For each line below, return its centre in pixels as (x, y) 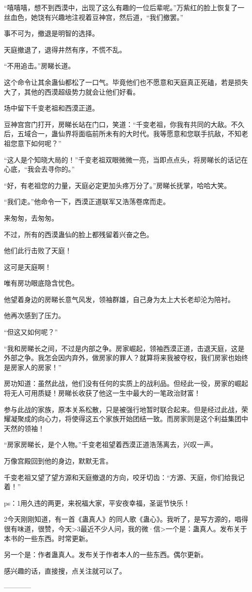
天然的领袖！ (24, 428)
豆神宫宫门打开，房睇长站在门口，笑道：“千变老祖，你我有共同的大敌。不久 (124, 124)
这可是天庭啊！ (28, 266)
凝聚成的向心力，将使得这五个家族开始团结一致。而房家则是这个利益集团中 (129, 419)
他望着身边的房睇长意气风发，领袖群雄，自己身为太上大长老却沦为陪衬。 (119, 299)
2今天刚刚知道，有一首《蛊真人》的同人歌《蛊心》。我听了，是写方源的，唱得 (126, 519)
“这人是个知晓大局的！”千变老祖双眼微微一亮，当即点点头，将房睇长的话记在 (126, 159)
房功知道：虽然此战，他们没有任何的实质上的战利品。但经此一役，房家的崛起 (126, 383)
